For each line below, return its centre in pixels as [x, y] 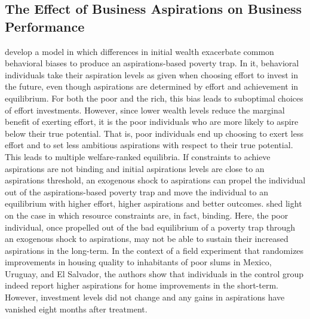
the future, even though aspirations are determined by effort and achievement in [152, 86]
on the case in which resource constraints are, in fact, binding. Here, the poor [147, 215]
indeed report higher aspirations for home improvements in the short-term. [142, 285]
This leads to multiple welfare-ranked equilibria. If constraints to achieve [138, 156]
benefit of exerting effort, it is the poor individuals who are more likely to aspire [152, 122]
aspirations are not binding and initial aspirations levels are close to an [135, 168]
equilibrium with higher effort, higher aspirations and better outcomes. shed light [154, 203]
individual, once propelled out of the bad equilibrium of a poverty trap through [150, 227]
